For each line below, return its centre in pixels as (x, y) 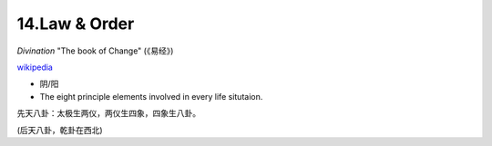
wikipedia (35, 67)
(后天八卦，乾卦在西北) (60, 130)
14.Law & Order (76, 24)
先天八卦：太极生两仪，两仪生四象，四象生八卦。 (108, 113)
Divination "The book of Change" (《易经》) (95, 51)
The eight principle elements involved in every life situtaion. (151, 96)
